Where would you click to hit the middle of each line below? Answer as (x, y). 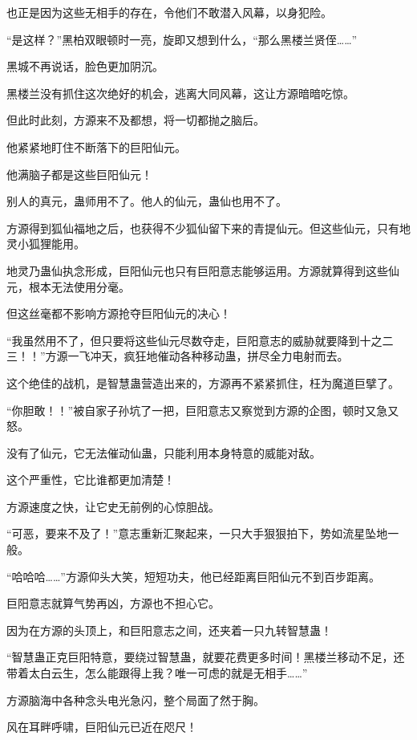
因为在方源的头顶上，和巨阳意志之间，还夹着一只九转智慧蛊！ (169, 630)
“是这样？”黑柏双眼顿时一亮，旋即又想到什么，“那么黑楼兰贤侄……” (182, 39)
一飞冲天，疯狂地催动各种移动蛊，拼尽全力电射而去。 (208, 356)
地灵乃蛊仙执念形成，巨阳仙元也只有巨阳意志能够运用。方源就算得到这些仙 (203, 270)
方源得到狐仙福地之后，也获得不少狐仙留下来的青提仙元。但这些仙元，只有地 (208, 228)
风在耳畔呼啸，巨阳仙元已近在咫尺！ (102, 727)
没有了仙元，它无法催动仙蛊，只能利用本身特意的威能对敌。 (164, 452)
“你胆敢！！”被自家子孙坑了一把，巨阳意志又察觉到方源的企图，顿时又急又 (203, 410)
